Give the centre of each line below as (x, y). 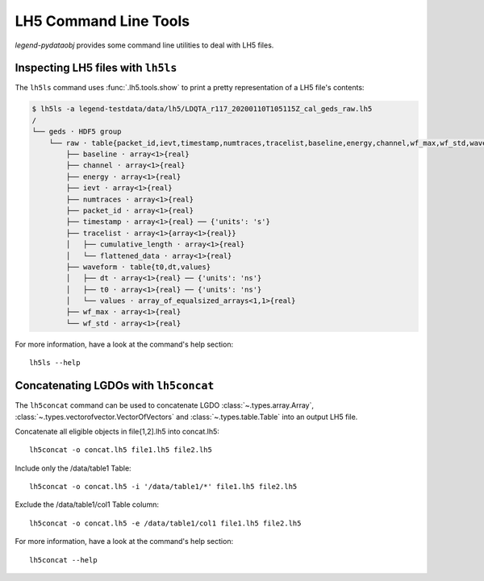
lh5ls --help (55, 363)
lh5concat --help (63, 560)
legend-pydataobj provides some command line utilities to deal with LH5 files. (144, 45)
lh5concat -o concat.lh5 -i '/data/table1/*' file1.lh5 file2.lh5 (163, 487)
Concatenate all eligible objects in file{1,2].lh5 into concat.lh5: (117, 431)
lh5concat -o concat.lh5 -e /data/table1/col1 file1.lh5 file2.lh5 (165, 523)
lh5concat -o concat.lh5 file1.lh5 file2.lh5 (121, 450)
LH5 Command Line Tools (102, 21)
